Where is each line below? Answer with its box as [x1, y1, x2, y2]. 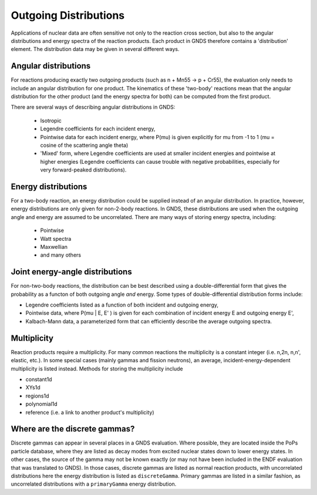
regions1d [25, 392, 49, 399]
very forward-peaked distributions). [40, 166, 127, 173]
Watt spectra [40, 235, 72, 242]
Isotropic [40, 117, 62, 124]
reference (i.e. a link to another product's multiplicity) [25, 409, 155, 416]
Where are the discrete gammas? [11, 424, 135, 434]
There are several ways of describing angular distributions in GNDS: [11, 103, 176, 111]
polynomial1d [25, 400, 58, 408]
